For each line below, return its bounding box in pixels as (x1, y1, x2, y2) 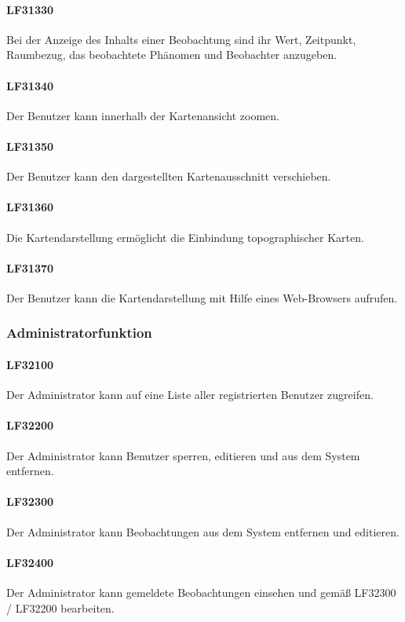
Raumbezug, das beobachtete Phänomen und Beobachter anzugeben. (6, 46, 337, 63)
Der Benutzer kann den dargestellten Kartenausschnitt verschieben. (6, 168, 331, 185)
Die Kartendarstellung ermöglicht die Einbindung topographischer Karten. (6, 229, 364, 245)
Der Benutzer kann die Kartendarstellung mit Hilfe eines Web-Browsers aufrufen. (6, 289, 398, 306)
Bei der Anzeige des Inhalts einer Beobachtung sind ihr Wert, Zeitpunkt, (6, 31, 356, 47)
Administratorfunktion (6, 323, 152, 342)
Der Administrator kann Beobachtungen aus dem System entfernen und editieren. (6, 523, 400, 540)
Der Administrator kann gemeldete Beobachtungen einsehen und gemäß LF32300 (6, 584, 396, 600)
